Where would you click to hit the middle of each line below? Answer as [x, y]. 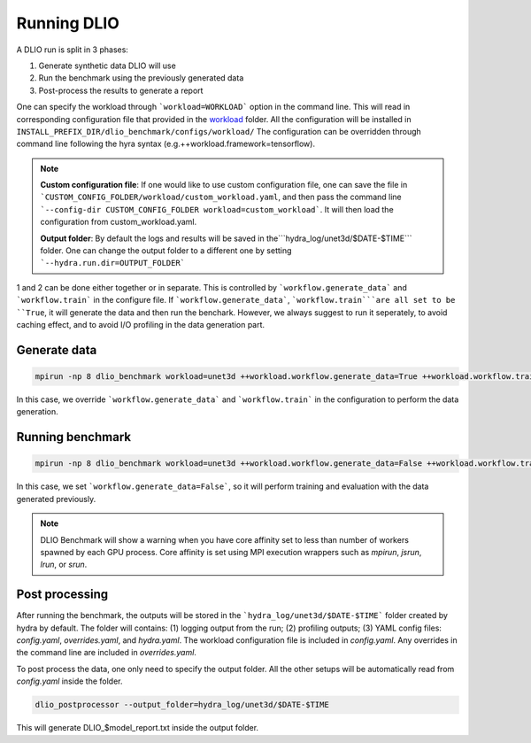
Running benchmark [74, 437]
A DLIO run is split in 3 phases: [72, 50]
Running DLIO [68, 23]
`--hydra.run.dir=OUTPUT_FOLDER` [113, 263]
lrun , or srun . [64, 565]
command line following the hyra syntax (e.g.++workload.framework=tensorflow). [166, 144]
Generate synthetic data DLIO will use [107, 66]
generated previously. [56, 499]
